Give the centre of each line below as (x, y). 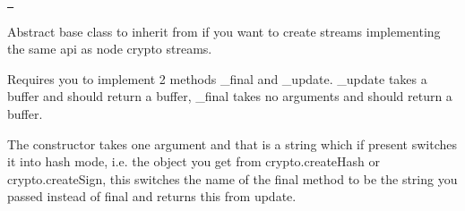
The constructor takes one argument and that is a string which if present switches (232, 143)
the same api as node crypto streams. (110, 49)
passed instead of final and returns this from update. (152, 196)
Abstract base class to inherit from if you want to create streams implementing (224, 31)
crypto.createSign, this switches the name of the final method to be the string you (232, 178)
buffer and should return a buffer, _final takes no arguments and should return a (230, 96)
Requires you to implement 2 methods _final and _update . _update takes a (217, 78)
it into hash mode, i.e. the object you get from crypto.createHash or (194, 161)
